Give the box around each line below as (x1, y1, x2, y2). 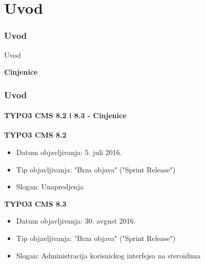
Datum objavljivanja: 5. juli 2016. (16, 147, 122, 158)
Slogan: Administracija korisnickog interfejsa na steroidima (16, 250, 201, 260)
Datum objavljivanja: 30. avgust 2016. (16, 215, 136, 226)
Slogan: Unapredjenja (16, 181, 84, 192)
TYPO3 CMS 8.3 (4, 198, 67, 209)
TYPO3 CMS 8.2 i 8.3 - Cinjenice (4, 110, 127, 121)
